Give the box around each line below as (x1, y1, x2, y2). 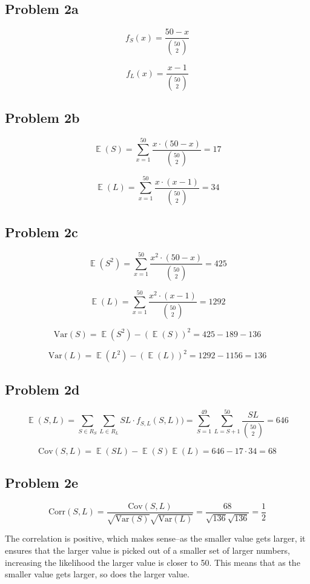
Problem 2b (5, 108, 80, 127)
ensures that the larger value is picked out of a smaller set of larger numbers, (5, 544, 290, 557)
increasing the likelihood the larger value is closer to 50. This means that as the (5, 556, 300, 568)
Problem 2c (5, 223, 78, 241)
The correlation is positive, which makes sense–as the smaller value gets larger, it (5, 532, 306, 545)
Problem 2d (5, 379, 80, 398)
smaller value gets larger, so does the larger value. (5, 568, 190, 580)
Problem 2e (5, 473, 79, 492)
